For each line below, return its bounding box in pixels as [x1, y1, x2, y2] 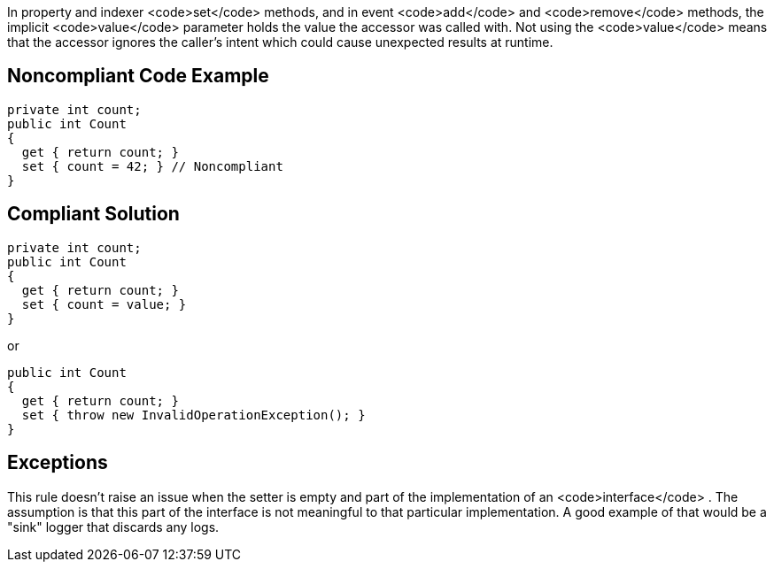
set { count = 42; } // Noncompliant [21, 158, 283, 173]
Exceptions [7, 451, 108, 474]
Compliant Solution [7, 203, 180, 226]
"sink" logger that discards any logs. [7, 519, 220, 534]
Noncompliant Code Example [7, 65, 269, 88]
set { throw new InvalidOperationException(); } [21, 407, 366, 422]
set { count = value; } [21, 296, 187, 311]
